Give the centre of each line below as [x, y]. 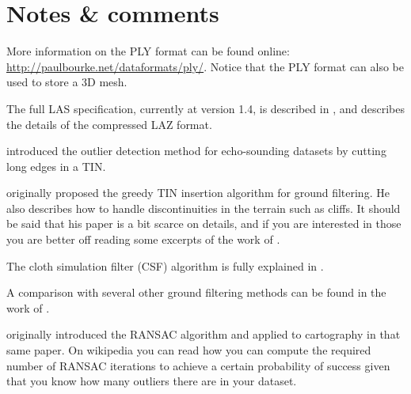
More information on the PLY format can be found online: [148, 51]
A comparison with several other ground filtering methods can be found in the [196, 292]
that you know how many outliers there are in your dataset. [152, 381]
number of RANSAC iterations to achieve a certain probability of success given [198, 365]
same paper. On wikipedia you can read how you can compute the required [189, 350]
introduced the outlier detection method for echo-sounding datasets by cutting [196, 151]
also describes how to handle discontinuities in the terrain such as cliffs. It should [204, 208]
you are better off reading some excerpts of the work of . [143, 239]
